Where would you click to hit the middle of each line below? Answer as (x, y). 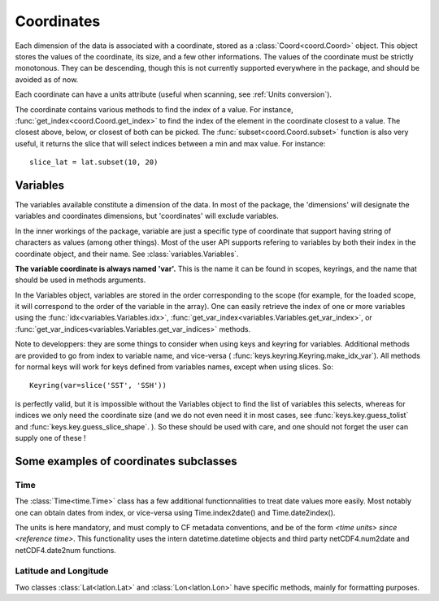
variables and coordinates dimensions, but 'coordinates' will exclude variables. (147, 216)
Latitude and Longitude (62, 571)
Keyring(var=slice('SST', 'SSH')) (98, 385)
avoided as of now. (47, 79)
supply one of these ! (50, 438)
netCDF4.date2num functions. (66, 550)
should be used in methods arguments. (80, 280)
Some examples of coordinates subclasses (126, 461)
